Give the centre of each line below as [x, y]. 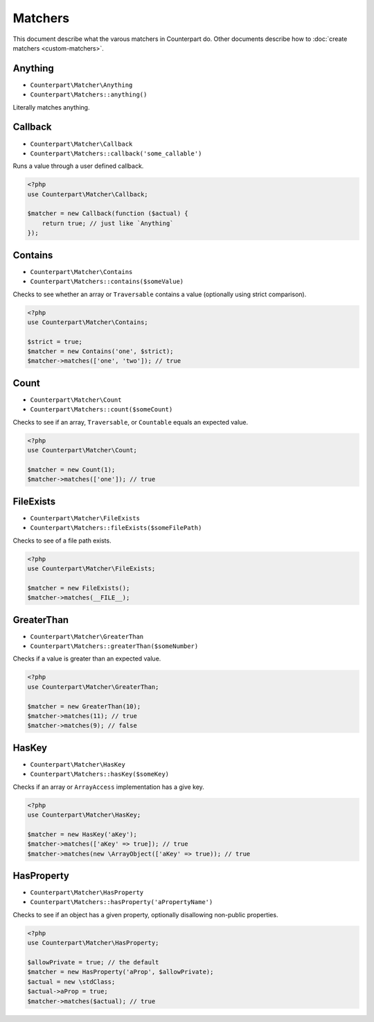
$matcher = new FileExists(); [79, 588]
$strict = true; [55, 341]
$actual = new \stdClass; [71, 981]
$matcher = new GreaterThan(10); [84, 706]
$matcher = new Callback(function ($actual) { [108, 214]
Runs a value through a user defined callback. [78, 166]
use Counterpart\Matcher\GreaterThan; [93, 687]
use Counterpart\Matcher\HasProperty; [93, 943]
